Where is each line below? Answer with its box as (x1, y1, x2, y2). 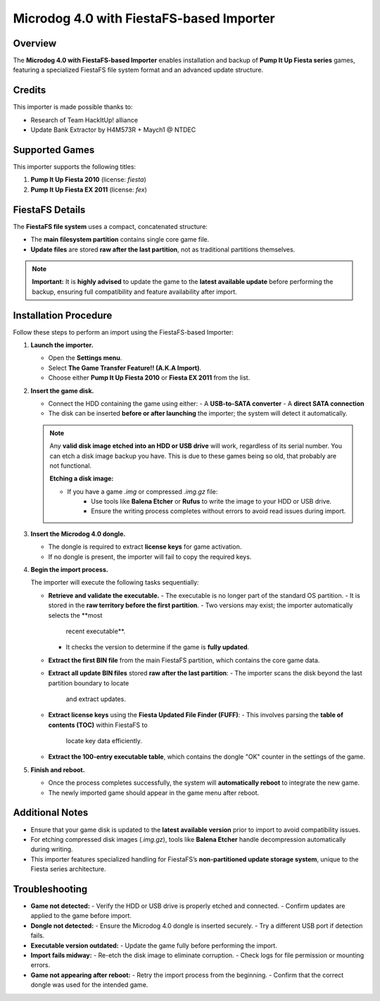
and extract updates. (65, 695, 126, 703)
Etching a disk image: (49, 474, 114, 483)
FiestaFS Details (13, 204, 86, 216)
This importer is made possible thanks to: (13, 103, 133, 111)
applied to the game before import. (30, 912, 132, 920)
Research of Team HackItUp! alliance (30, 116, 139, 124)
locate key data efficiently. (65, 737, 142, 745)
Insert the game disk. (30, 386, 94, 394)
